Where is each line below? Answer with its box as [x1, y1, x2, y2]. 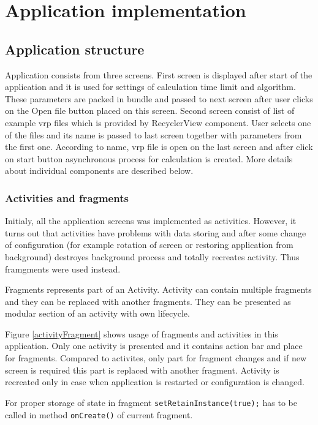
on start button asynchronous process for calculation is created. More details [5, 152, 293, 165]
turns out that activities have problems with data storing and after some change [5, 226, 306, 239]
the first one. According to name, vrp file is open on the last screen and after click [5, 140, 313, 153]
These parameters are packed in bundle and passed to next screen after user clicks [5, 92, 313, 105]
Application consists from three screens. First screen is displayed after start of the [5, 68, 312, 81]
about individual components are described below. [5, 164, 194, 177]
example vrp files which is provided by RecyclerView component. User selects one [5, 116, 311, 129]
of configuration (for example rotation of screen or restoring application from [5, 238, 293, 251]
